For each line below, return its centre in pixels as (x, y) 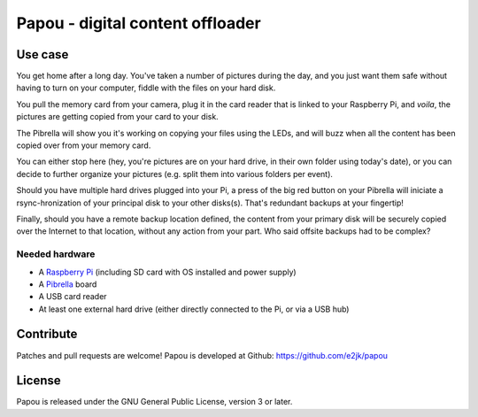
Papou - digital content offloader (139, 23)
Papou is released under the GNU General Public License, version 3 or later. (154, 402)
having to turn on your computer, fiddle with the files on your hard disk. (146, 88)
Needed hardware (56, 254)
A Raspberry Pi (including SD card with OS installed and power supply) (167, 272)
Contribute (47, 334)
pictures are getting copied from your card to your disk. (117, 117)
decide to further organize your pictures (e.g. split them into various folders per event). (175, 174)
